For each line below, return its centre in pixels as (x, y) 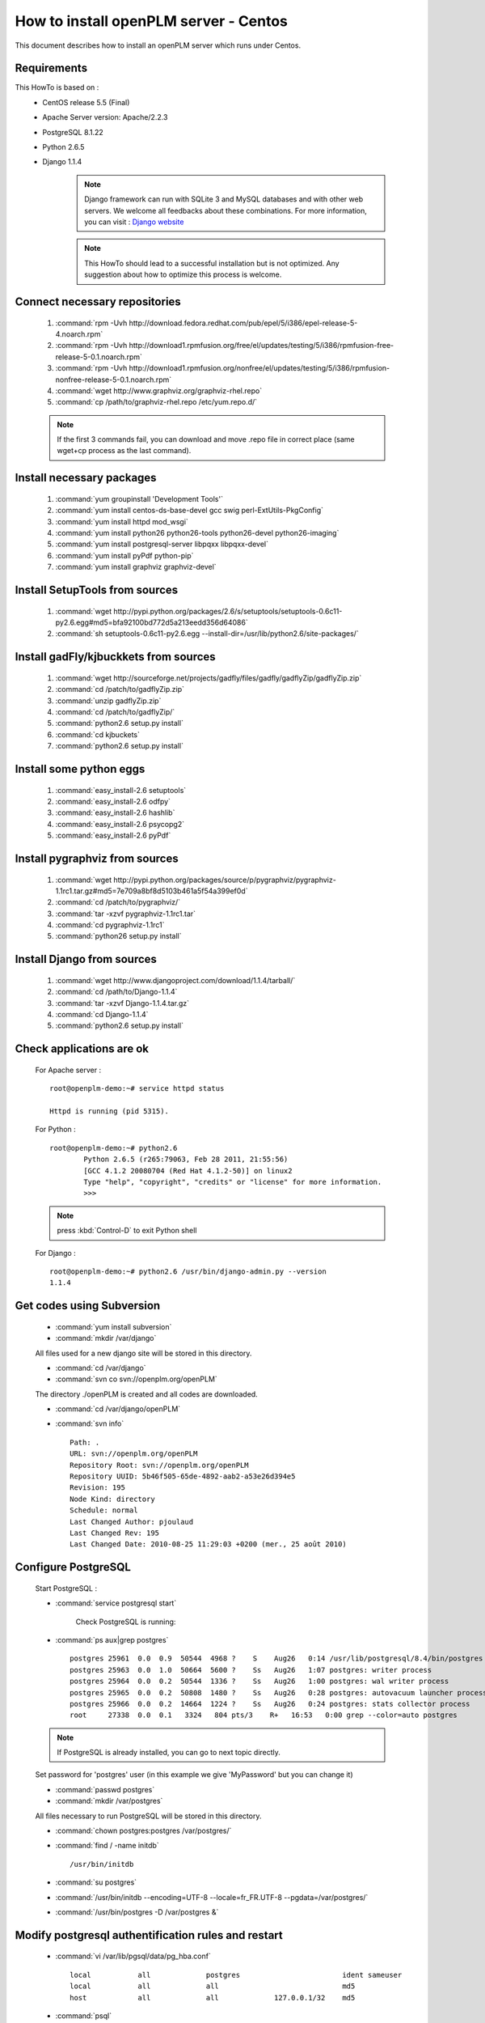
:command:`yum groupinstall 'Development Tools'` (139, 498)
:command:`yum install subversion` (114, 1326)
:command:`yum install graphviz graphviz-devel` (136, 567)
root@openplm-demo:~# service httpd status (137, 1089)
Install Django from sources (86, 959)
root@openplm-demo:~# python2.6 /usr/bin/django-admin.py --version (188, 1271)
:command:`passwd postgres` (105, 1789)
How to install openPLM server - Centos (152, 21)
